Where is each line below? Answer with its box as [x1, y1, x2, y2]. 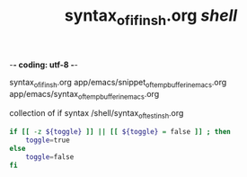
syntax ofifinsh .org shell [64, 5, 238, 29]
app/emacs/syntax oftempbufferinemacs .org [9, 88, 160, 102]
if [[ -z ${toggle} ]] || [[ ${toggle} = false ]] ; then [9, 128, 231, 137]
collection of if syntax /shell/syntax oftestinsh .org [9, 108, 184, 121]
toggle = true [25, 136, 70, 145]
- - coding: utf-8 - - [9, 59, 78, 70]
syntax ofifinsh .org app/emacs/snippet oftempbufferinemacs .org [9, 76, 227, 90]
